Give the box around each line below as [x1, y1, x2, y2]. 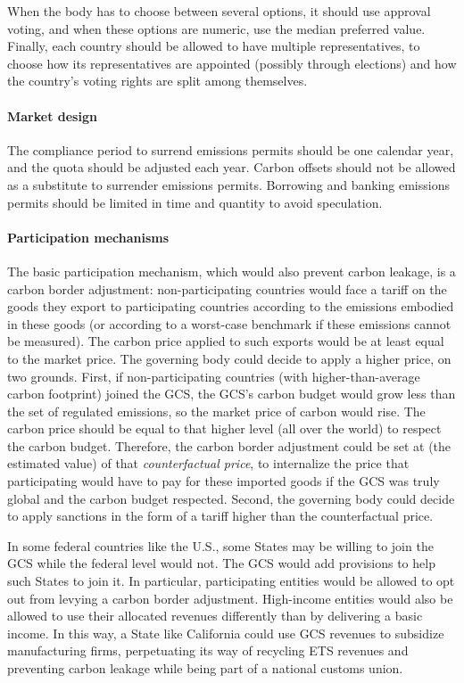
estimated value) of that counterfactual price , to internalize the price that [7, 454, 410, 473]
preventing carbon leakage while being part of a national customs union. [7, 659, 403, 677]
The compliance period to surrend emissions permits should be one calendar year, [7, 140, 454, 159]
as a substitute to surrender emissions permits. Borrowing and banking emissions [7, 175, 450, 193]
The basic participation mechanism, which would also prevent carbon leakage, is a [7, 261, 456, 280]
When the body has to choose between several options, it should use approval [7, 2, 431, 20]
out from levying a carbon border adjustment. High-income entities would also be [7, 588, 453, 607]
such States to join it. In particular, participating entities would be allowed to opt [7, 572, 455, 590]
